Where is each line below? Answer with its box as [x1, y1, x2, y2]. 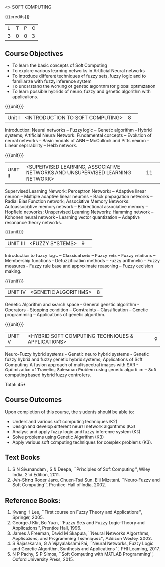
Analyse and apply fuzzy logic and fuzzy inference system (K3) [12, 428, 141, 434]
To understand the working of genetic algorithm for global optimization [12, 83, 156, 89]
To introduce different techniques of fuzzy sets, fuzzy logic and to [12, 73, 146, 79]
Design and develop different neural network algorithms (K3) [12, 424, 136, 429]
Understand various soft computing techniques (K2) [12, 418, 118, 424]
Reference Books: [5, 496, 61, 505]
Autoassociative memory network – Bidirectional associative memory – [5, 203, 148, 209]
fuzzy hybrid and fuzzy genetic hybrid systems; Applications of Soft [5, 356, 143, 362]
